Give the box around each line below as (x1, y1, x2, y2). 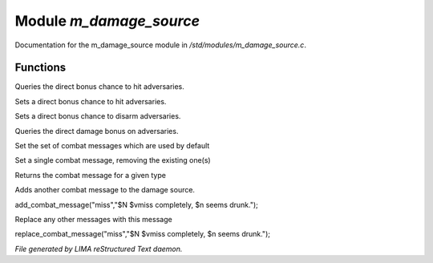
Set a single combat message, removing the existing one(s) (14, 156, 212, 165)
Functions (14, 61, 67, 75)
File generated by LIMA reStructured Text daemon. (14, 244, 183, 253)
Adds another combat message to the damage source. (14, 185, 196, 195)
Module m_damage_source (14, 12, 200, 30)
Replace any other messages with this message (14, 214, 172, 224)
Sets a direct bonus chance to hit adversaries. (14, 96, 167, 106)
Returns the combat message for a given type (14, 170, 166, 180)
